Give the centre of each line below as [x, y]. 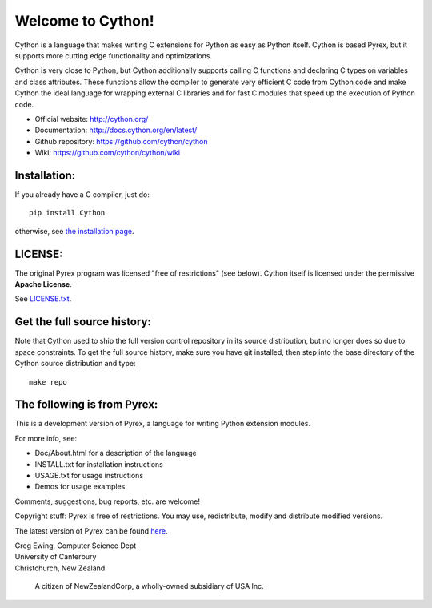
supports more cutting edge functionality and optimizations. [113, 55]
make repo [48, 382]
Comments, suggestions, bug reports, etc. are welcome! [107, 501]
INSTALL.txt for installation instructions [99, 464]
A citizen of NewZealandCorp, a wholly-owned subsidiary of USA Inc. [149, 586]
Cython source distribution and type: [75, 364]
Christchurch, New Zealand [60, 568]
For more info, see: [46, 438]
